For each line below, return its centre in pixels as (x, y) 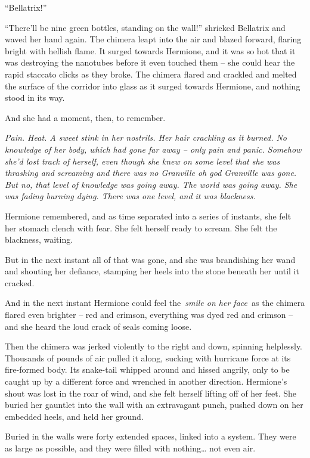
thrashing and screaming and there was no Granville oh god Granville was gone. (151, 173)
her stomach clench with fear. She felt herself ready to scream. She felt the (141, 228)
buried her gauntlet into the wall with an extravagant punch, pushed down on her (154, 405)
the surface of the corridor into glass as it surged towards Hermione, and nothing (153, 86)
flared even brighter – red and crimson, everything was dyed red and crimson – (149, 315)
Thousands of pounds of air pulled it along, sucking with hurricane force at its (148, 358)
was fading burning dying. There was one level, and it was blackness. (130, 196)
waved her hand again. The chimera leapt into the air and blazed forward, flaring (153, 39)
